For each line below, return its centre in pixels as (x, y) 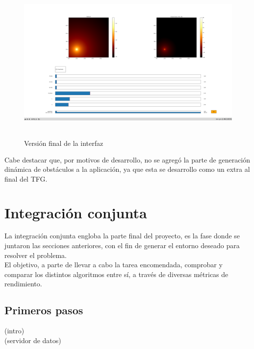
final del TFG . (26, 178)
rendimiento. (23, 284)
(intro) (14, 331)
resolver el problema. (36, 255)
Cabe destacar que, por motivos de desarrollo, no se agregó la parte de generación (127, 159)
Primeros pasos (44, 310)
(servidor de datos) (33, 340)
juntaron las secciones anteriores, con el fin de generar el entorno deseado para (122, 245)
